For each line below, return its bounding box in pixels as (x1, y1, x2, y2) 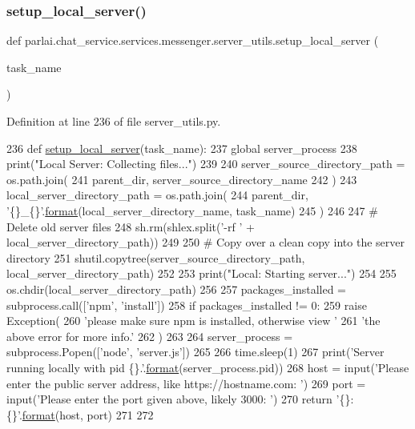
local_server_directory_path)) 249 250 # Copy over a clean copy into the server (6, 234, 405, 251)
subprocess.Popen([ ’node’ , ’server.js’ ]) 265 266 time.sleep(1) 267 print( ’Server (6, 343, 385, 360)
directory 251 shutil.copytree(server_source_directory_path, (6, 249, 305, 266)
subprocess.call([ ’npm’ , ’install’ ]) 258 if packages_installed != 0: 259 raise (6, 296, 367, 313)
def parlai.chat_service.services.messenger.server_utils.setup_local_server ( (6, 32, 379, 49)
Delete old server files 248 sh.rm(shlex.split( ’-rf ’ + (6, 218, 255, 235)
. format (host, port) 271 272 (18, 406, 154, 423)
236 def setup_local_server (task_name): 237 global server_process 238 (6, 139, 357, 156)
